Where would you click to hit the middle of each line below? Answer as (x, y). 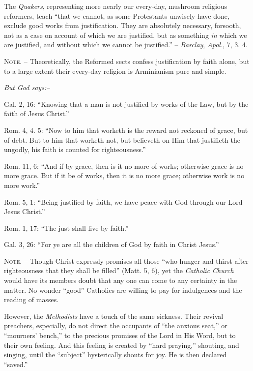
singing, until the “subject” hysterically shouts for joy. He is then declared (115, 355)
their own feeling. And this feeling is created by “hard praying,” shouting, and (122, 345)
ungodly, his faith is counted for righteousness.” (75, 149)
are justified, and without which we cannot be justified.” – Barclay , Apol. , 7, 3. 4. (126, 45)
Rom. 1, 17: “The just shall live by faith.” (66, 228)
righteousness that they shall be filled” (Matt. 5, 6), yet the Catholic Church (119, 270)
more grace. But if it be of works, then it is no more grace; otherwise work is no (124, 175)
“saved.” (16, 364)
